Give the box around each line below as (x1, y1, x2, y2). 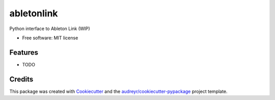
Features (9, 48, 38, 57)
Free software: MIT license (22, 35, 78, 41)
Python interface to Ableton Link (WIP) (9, 26, 90, 32)
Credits (9, 74, 34, 84)
